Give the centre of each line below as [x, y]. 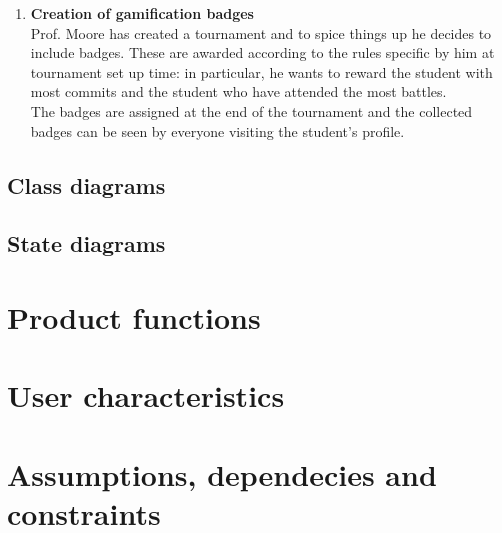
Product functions [134, 316]
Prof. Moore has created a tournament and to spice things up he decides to [261, 32]
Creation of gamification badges [142, 13]
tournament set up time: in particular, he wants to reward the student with [261, 71]
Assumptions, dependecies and [222, 473]
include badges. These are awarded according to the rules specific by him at [262, 52]
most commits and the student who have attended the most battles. [238, 91]
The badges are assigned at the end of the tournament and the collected [251, 110]
